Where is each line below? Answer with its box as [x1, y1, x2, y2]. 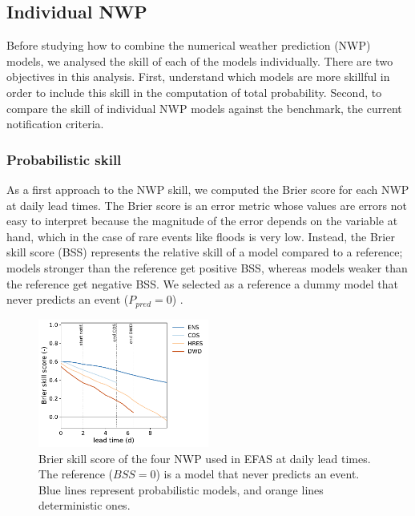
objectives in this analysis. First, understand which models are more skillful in [6, 68, 390, 85]
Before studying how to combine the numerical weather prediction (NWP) [6, 37, 371, 54]
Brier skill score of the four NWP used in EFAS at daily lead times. [38, 449, 371, 466]
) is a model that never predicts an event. [155, 466, 360, 482]
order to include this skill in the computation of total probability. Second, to [6, 83, 382, 100]
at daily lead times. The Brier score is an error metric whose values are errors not [6, 196, 407, 213]
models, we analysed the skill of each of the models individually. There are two [6, 52, 393, 69]
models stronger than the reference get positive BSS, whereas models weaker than [6, 259, 408, 276]
